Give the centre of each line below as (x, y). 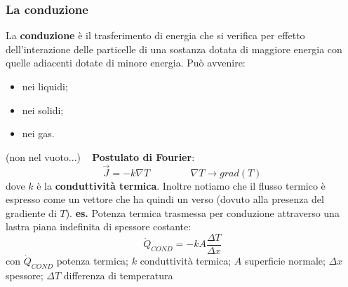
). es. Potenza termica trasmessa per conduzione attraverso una (202, 212)
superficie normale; (285, 261)
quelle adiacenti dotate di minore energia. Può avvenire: (126, 63)
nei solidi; (43, 110)
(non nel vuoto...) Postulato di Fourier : (100, 156)
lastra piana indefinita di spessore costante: (99, 226)
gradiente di (31, 212)
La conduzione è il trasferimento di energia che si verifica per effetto (155, 35)
